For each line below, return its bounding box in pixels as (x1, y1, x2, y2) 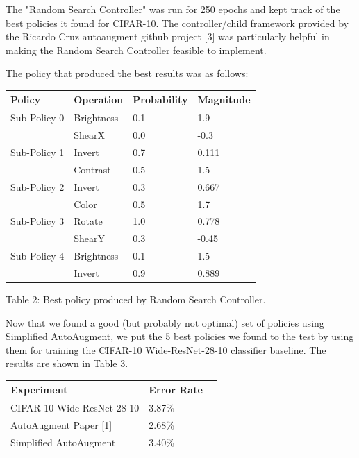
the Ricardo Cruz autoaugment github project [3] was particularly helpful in (6, 29, 330, 44)
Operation (74, 92, 124, 107)
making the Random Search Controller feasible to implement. (6, 42, 267, 57)
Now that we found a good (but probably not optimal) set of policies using (6, 315, 324, 330)
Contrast (74, 162, 111, 176)
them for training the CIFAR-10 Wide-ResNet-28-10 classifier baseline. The (6, 342, 326, 357)
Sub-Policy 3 (10, 214, 65, 228)
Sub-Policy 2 (10, 179, 65, 194)
